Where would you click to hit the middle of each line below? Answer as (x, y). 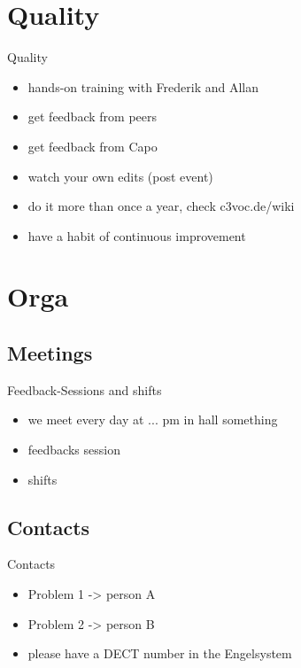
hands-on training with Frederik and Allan (143, 86)
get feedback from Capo (93, 146)
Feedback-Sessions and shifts (85, 389)
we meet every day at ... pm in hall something (153, 419)
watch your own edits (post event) (120, 176)
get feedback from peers (92, 117)
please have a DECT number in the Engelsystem (160, 653)
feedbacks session (74, 450)
